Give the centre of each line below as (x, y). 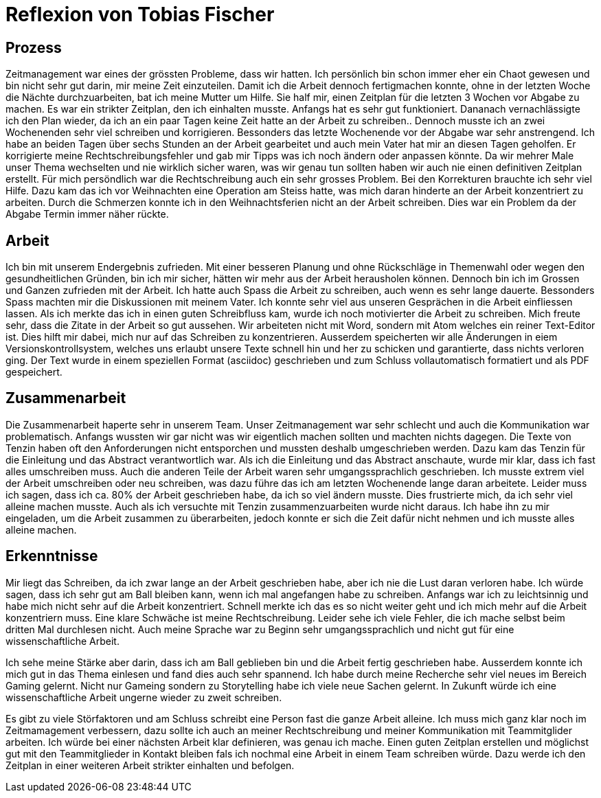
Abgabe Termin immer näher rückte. (87, 214)
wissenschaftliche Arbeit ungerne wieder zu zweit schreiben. (144, 697)
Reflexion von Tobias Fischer (140, 14)
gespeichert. (34, 372)
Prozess (34, 47)
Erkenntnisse (52, 556)
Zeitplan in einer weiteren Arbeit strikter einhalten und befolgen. (150, 765)
